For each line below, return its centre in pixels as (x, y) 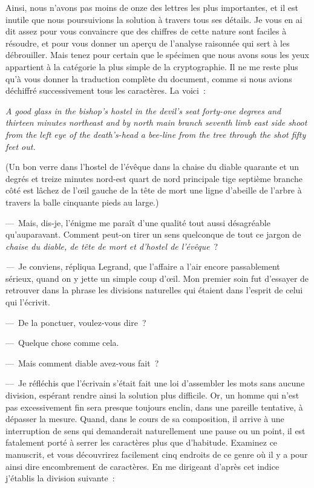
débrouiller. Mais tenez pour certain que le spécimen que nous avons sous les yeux (157, 55)
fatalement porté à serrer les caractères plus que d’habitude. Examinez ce (142, 442)
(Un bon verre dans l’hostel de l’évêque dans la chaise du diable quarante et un (152, 167)
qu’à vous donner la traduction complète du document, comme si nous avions (149, 78)
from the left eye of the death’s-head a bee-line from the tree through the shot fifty (156, 134)
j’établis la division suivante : (60, 478)
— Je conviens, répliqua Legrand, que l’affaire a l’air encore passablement (143, 266)
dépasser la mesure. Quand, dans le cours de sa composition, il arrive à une (145, 419)
